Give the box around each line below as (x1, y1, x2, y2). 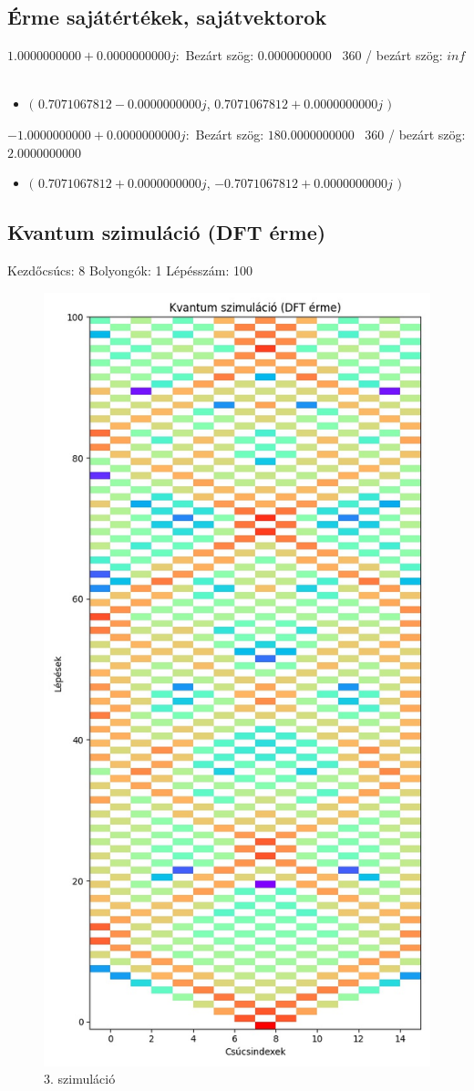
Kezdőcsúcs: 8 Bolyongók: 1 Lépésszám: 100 (7, 260, 252, 279)
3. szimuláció (44, 1069, 116, 1088)
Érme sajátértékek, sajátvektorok (7, 3, 327, 31)
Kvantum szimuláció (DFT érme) (7, 218, 326, 246)
